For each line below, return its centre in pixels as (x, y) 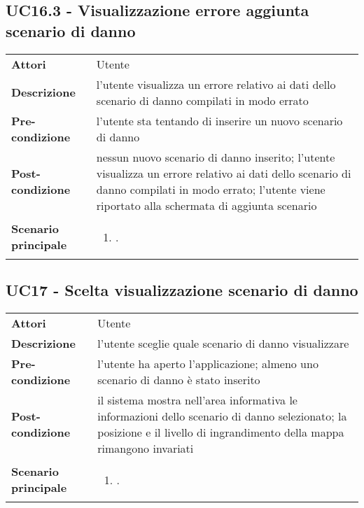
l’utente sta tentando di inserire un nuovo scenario (219, 120)
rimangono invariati (146, 448)
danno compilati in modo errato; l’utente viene (211, 189)
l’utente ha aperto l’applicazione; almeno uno (208, 363)
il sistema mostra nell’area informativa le (197, 400)
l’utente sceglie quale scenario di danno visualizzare (223, 343)
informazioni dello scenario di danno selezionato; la (222, 416)
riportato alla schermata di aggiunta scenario (206, 205)
